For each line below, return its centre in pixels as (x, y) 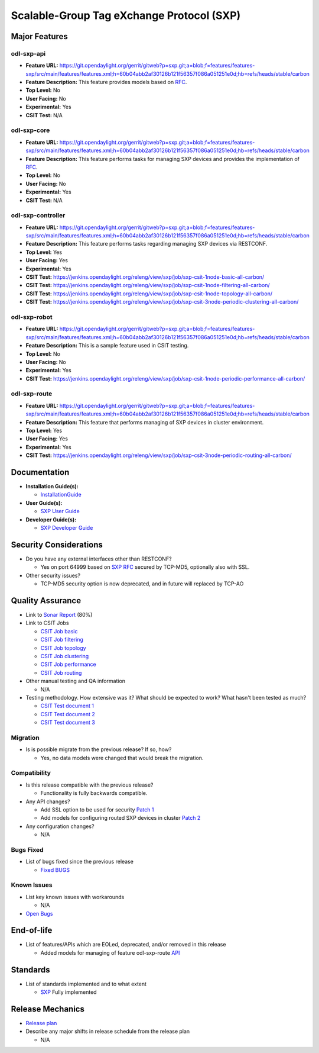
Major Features (39, 36)
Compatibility (31, 773)
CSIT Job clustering (65, 656)
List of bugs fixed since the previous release (80, 862)
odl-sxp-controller (38, 215)
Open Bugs (39, 913)
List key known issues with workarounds (75, 897)
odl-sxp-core (30, 130)
